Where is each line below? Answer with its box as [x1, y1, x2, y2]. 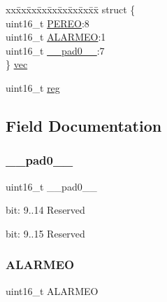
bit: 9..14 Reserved [6, 203, 85, 217]
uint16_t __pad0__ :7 [6, 43, 105, 57]
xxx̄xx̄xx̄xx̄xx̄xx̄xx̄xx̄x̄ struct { [6, 2, 136, 16]
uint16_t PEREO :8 [6, 15, 89, 30]
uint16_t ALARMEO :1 [6, 29, 106, 44]
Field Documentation [6, 114, 162, 136]
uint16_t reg [6, 80, 60, 95]
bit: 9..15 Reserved [6, 226, 85, 240]
